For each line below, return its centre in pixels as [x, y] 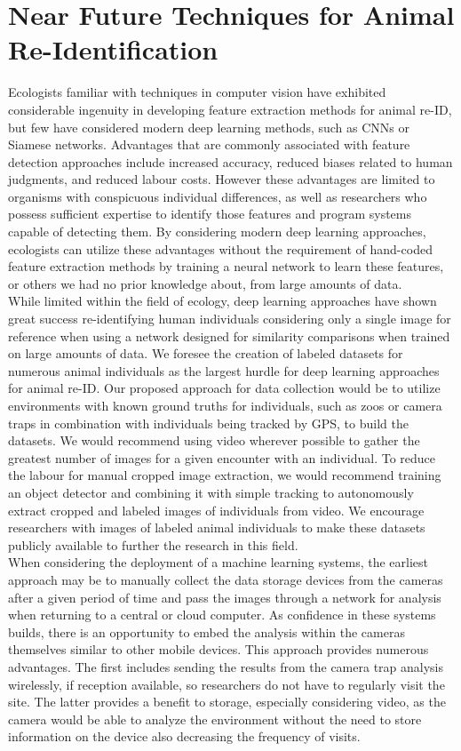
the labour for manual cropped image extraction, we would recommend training [225, 475]
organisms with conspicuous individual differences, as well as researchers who [218, 196]
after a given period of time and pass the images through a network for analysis [225, 597]
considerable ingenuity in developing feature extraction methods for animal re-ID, [230, 109]
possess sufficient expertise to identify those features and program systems [210, 214]
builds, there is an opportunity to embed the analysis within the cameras [207, 631]
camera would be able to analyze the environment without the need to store [215, 719]
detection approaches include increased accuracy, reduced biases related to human [230, 161]
